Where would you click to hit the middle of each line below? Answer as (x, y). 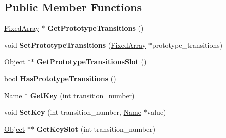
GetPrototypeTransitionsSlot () (92, 62)
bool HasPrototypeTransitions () (60, 78)
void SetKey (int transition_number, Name (73, 112)
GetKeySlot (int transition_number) (96, 129)
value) (157, 112)
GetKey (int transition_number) (82, 95)
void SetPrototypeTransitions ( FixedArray (75, 45)
